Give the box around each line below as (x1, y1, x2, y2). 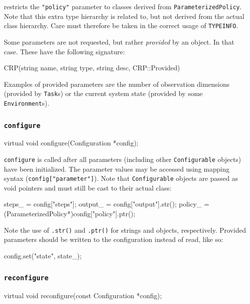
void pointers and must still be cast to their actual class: (4, 182, 172, 192)
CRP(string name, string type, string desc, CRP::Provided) (4, 63, 180, 73)
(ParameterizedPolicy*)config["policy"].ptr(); (4, 208, 136, 219)
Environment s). (4, 97, 49, 108)
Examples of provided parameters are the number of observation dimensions (4, 79, 230, 89)
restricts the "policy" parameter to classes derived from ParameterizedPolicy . (4, 1, 242, 11)
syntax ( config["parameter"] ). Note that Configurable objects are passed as (4, 173, 238, 183)
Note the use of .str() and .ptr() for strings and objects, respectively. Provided (4, 224, 246, 235)
